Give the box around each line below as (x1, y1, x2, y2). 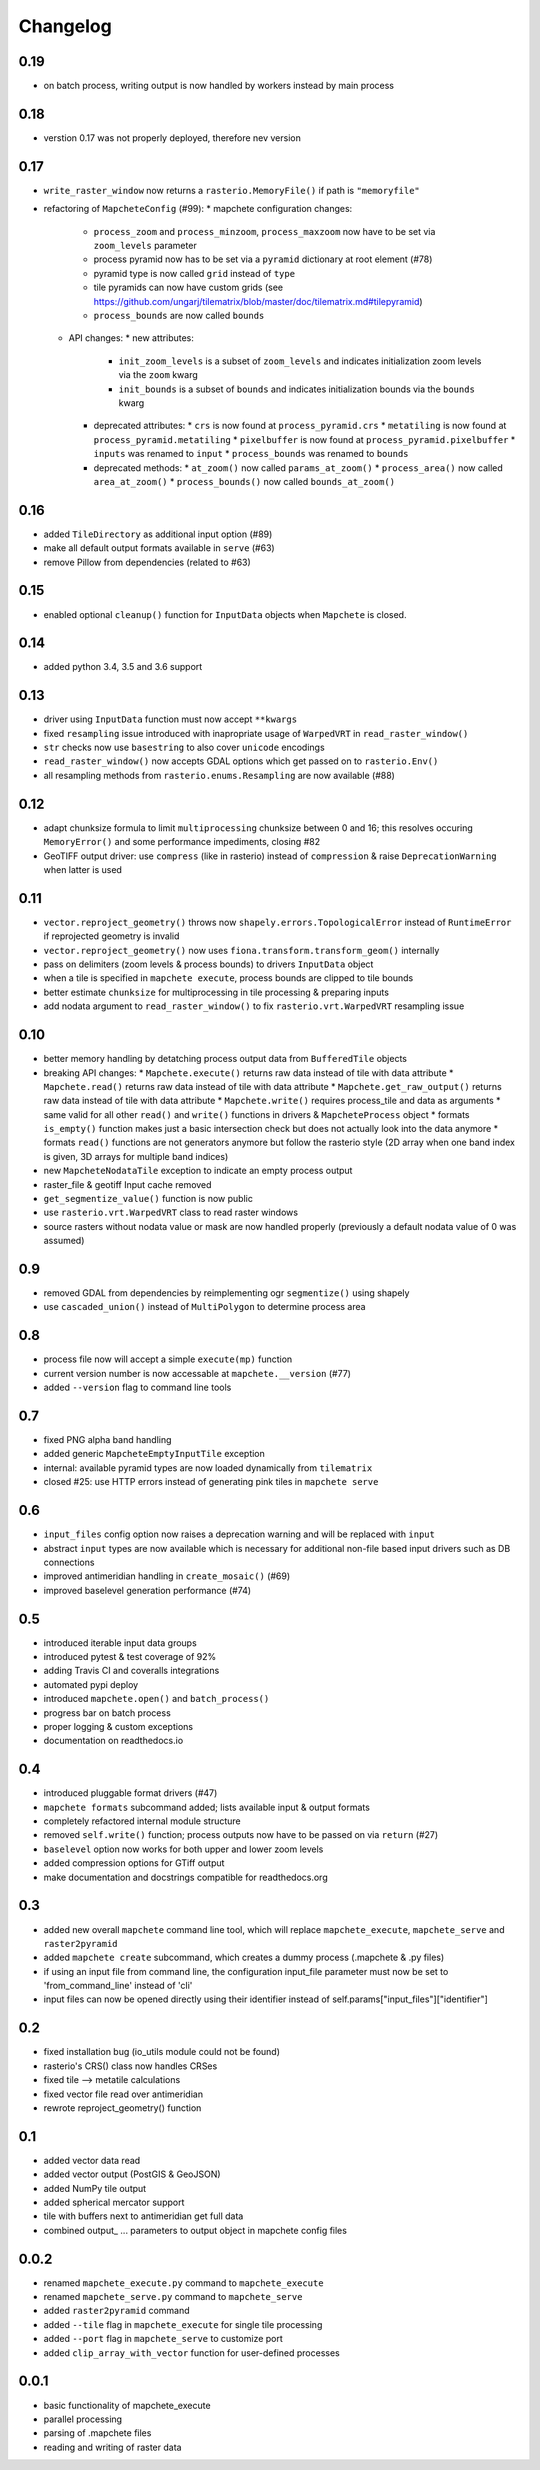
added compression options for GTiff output (43, 1857, 225, 1869)
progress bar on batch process (43, 1706, 172, 1719)
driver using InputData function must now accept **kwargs (43, 713, 298, 725)
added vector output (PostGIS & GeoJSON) (43, 2168, 221, 2180)
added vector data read (43, 2154, 141, 2166)
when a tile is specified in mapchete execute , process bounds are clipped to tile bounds (43, 972, 414, 984)
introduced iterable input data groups (43, 1636, 197, 1649)
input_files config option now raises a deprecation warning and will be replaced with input (43, 1528, 435, 1540)
